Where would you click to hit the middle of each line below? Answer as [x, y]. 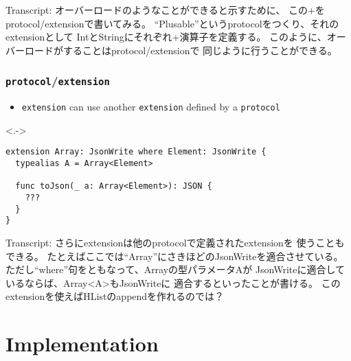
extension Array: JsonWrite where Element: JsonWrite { [136, 152]
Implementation [82, 343]
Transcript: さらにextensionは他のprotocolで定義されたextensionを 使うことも [175, 242]
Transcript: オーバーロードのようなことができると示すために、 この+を [165, 10]
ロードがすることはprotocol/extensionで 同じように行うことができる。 [181, 50]
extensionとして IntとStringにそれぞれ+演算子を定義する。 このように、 [166, 37]
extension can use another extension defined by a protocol [151, 107]
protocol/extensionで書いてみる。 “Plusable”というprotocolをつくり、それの [172, 23]
